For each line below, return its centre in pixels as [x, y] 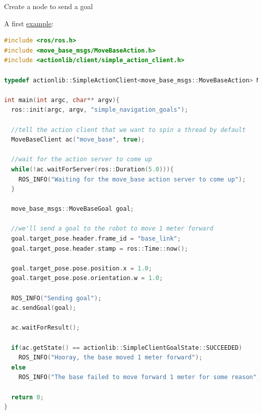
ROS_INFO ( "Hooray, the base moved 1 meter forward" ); [110, 358]
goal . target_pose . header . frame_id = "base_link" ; [96, 239]
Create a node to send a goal [49, 6]
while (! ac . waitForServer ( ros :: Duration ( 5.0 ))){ [92, 169]
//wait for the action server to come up [82, 159]
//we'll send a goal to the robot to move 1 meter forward [112, 229]
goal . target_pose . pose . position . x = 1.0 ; [82, 268]
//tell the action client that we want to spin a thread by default [128, 130]
